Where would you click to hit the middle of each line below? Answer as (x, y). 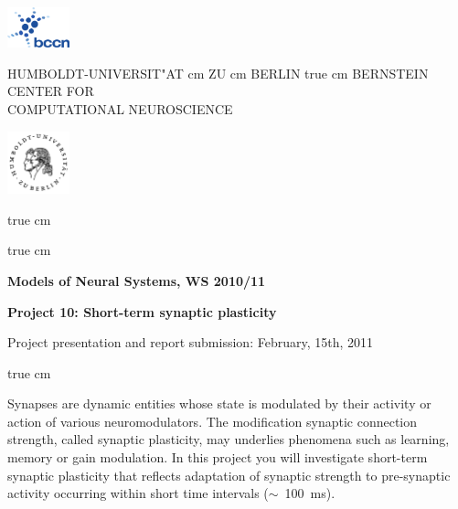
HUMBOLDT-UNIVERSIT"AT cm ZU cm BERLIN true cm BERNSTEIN (218, 73)
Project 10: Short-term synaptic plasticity (142, 311)
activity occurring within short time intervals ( (138, 493)
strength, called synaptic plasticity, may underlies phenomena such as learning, (229, 439)
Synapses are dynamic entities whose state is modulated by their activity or (219, 403)
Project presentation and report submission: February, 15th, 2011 (190, 342)
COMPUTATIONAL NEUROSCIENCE (120, 109)
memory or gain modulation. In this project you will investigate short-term (218, 457)
